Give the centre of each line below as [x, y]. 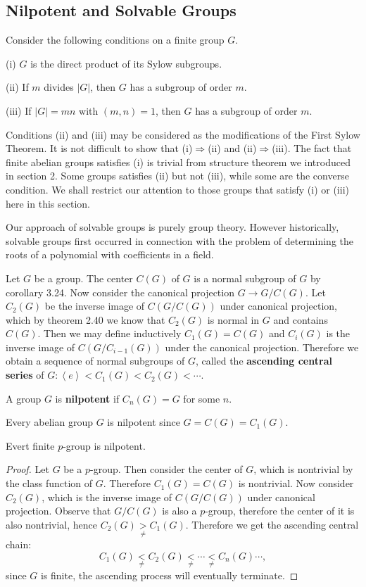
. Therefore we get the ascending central [272, 524]
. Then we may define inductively [109, 333]
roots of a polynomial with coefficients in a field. [110, 254]
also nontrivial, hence [52, 524]
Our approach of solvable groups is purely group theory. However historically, [172, 227]
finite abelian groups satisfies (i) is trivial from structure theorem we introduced [178, 162]
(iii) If [19, 110]
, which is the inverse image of [107, 497]
